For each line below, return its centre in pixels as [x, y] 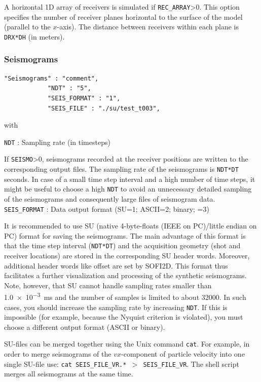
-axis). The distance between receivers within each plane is [148, 27]
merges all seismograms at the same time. [69, 374]
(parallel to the [27, 27]
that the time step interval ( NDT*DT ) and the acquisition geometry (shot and [122, 245]
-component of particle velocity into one [183, 354]
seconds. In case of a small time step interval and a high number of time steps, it [130, 179]
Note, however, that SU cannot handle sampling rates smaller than [108, 285]
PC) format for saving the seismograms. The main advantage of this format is [125, 235]
